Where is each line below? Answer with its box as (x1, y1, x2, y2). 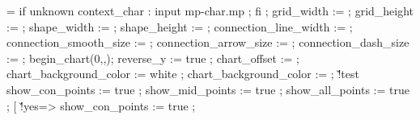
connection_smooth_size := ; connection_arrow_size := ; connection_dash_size (6, 34, 409, 51)
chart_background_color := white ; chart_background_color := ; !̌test (6, 65, 359, 82)
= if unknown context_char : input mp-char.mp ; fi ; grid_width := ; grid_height (6, 2, 414, 19)
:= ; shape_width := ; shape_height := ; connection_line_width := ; (6, 18, 353, 35)
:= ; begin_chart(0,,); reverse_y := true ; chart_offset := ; (6, 49, 300, 66)
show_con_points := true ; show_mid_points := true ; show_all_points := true (6, 81, 409, 97)
